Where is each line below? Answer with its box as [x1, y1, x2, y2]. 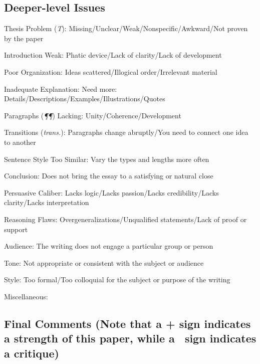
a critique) [4, 345, 59, 360]
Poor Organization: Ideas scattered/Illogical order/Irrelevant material [4, 66, 217, 77]
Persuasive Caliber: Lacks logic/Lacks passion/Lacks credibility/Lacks [4, 187, 219, 198]
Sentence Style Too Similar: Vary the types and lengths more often [4, 153, 209, 164]
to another [4, 136, 36, 147]
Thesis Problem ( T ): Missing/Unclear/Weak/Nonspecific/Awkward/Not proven [4, 23, 248, 34]
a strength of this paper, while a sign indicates [4, 330, 256, 346]
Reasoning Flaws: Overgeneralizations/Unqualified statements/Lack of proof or [4, 214, 247, 224]
